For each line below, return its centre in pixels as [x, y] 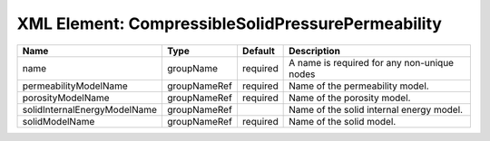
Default [259, 51]
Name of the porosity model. [350, 98]
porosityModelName [66, 98]
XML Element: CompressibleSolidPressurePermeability [229, 23]
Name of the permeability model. [359, 86]
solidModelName [59, 121]
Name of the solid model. [343, 121]
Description [314, 51]
